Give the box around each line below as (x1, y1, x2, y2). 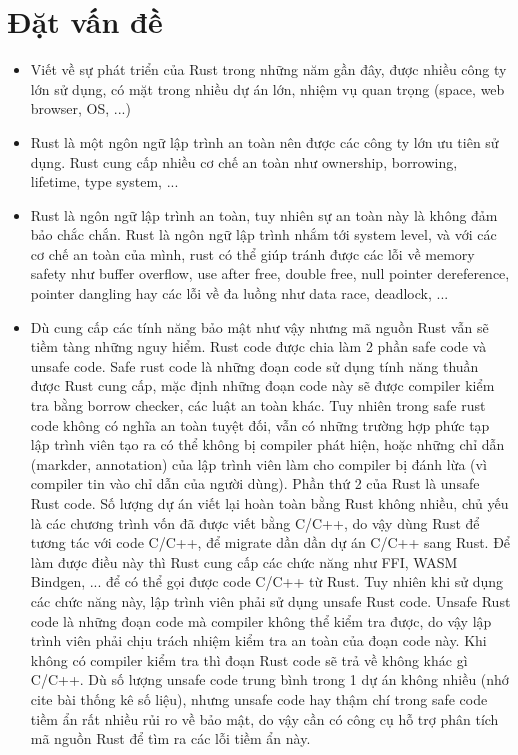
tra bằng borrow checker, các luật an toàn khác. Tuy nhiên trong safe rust (30, 395, 486, 416)
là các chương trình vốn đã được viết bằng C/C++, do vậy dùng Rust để (30, 512, 480, 533)
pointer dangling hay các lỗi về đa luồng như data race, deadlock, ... (30, 283, 449, 304)
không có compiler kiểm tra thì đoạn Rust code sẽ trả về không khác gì (30, 649, 468, 670)
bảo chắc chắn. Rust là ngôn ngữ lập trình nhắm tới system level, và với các (30, 224, 497, 245)
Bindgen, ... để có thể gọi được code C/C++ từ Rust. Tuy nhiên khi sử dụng (30, 571, 504, 592)
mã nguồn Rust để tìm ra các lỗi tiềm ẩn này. (30, 728, 311, 749)
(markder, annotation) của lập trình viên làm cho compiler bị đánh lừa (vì (30, 453, 487, 474)
